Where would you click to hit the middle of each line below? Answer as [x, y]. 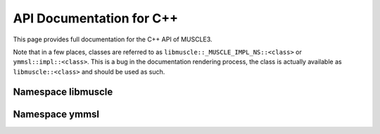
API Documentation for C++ [96, 18]
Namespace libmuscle [63, 92]
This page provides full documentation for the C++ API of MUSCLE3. [113, 39]
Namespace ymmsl [56, 114]
